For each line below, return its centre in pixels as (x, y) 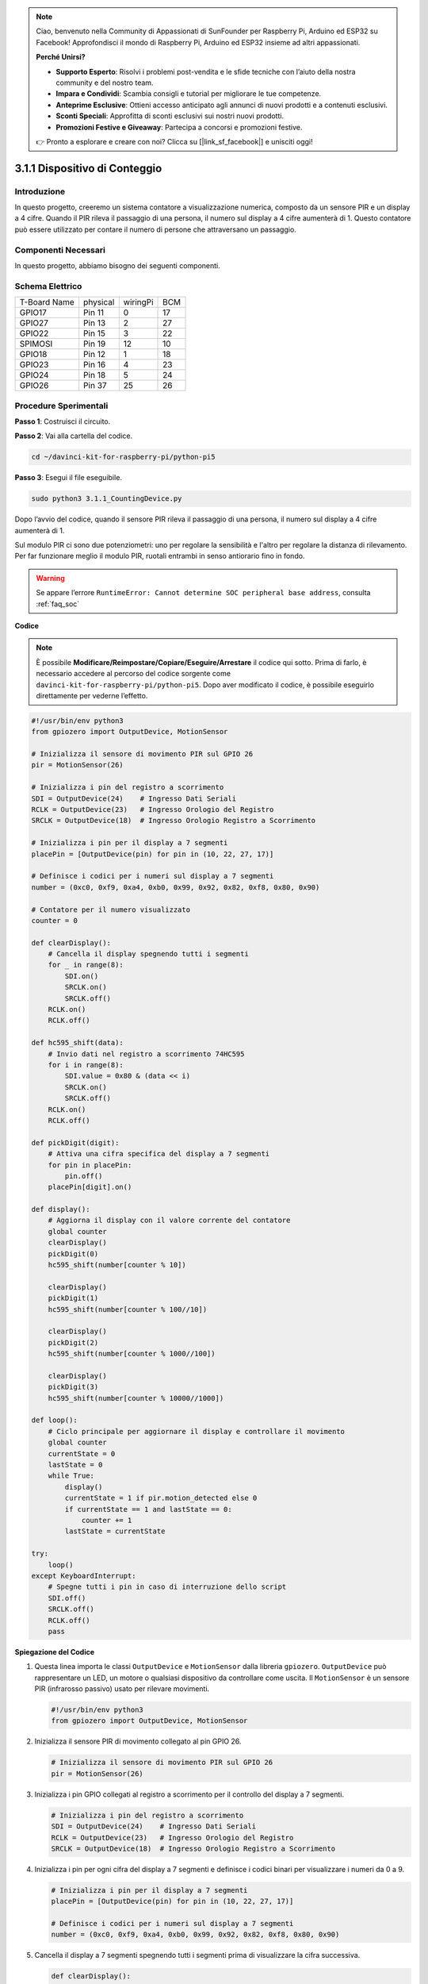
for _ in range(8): (86, 965)
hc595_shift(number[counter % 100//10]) (128, 1309)
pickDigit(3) (73, 1387)
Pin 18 (95, 375)
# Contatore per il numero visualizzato (111, 909)
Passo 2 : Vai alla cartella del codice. (74, 436)
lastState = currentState (115, 1531)
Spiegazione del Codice (55, 1651)
